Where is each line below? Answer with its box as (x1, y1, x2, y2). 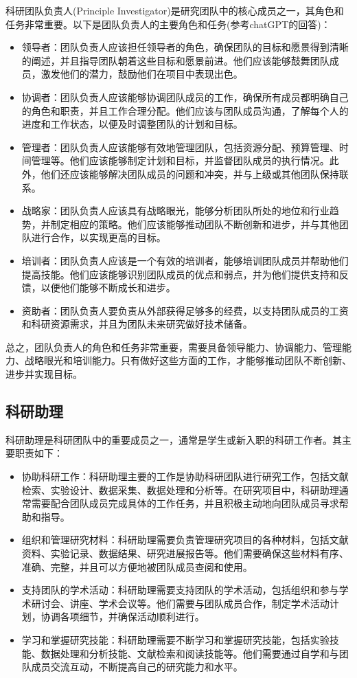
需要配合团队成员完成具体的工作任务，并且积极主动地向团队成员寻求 (31, 496, 339, 510)
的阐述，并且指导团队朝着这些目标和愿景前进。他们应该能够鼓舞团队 (21, 53, 330, 67)
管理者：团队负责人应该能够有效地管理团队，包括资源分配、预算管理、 (21, 139, 339, 154)
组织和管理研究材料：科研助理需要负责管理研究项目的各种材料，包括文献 (21, 532, 349, 547)
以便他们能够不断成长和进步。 (41, 280, 176, 295)
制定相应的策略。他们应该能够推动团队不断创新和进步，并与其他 (50, 216, 339, 231)
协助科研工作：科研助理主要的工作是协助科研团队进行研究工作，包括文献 (21, 469, 349, 484)
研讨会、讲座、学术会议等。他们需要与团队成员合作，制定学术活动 (31, 596, 330, 610)
